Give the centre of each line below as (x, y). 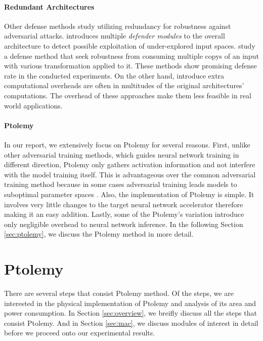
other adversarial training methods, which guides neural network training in (122, 154)
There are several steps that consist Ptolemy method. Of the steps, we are (119, 293)
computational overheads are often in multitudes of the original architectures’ (124, 85)
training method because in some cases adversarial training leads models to (121, 184)
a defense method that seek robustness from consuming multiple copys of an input (131, 55)
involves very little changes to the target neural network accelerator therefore (124, 204)
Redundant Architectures (49, 6)
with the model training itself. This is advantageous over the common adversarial (130, 174)
